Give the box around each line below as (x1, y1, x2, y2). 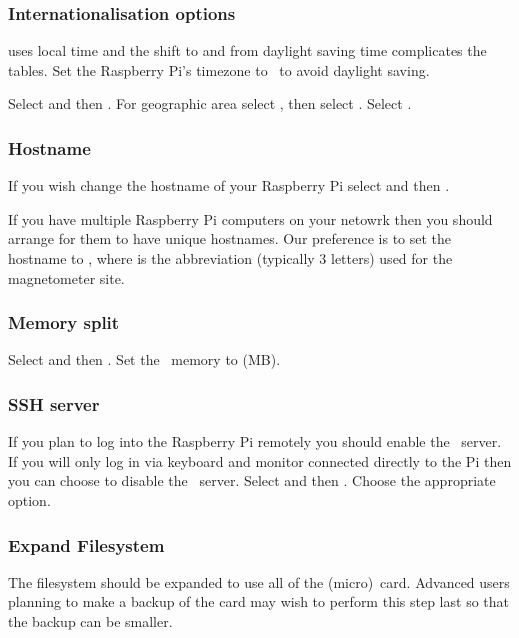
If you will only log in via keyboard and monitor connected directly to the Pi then (8, 450, 512, 471)
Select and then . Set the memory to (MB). (8, 349, 281, 370)
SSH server (8, 391, 100, 416)
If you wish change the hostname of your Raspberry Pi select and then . (8, 175, 450, 196)
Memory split (8, 310, 120, 335)
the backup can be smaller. (8, 611, 173, 631)
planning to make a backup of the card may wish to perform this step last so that (8, 591, 509, 612)
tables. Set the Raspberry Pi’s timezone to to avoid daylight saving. (8, 59, 430, 80)
